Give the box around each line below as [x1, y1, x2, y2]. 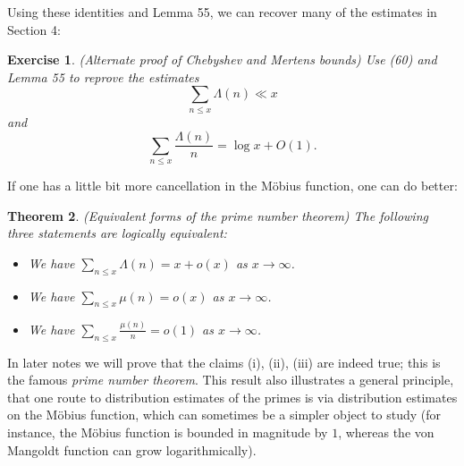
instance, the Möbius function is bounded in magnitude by [7, 422, 328, 441]
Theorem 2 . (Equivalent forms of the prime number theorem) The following [7, 206, 428, 225]
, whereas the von [338, 422, 434, 441]
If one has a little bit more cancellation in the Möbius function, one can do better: [7, 176, 458, 195]
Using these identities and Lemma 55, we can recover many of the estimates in [7, 3, 437, 21]
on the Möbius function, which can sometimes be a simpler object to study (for [7, 405, 442, 424]
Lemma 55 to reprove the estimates [7, 67, 199, 86]
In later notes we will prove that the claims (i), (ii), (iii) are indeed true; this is [7, 352, 441, 371]
